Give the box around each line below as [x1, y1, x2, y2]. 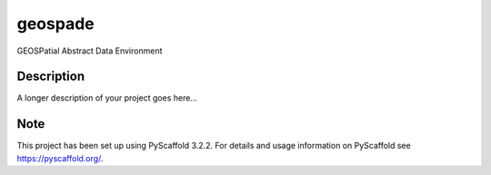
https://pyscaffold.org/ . [16, 152, 104, 163]
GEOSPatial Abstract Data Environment [16, 45, 163, 56]
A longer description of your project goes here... [16, 92, 197, 103]
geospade [16, 14, 95, 34]
